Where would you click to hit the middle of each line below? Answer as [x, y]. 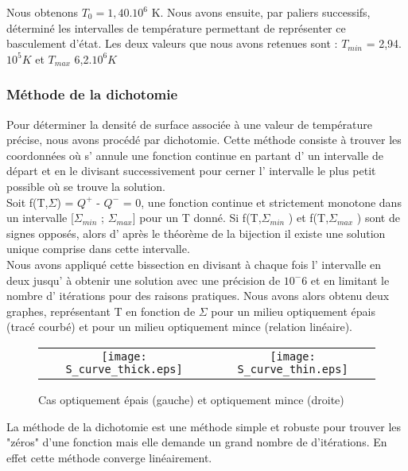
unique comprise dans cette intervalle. [98, 249]
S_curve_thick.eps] [124, 369]
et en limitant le [350, 280]
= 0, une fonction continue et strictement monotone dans [262, 202]
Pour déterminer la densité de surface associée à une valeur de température [190, 124]
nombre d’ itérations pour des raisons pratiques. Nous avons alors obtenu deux [198, 296]
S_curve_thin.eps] [293, 369]
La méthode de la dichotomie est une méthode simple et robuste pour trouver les [204, 426]
